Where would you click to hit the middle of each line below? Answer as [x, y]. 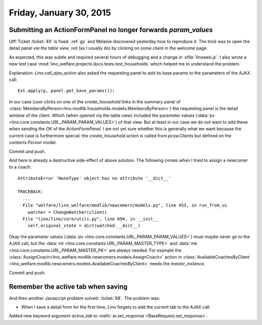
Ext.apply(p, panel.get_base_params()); [66, 91]
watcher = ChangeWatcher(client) [67, 212]
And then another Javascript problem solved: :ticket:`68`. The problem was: [84, 298]
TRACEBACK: [31, 192]
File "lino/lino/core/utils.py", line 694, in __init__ [90, 219]
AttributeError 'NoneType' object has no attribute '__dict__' [94, 178]
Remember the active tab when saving [68, 286]
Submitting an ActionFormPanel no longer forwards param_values [111, 30]
